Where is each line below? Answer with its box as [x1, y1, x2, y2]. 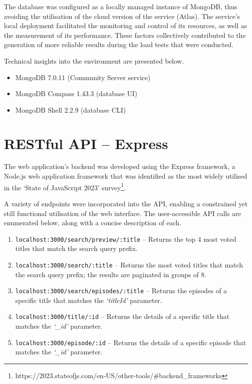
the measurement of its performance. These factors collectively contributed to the [4, 30, 246, 40]
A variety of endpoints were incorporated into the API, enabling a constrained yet [4, 198, 248, 208]
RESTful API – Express [4, 133, 168, 153]
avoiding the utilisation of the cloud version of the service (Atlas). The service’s [4, 11, 240, 21]
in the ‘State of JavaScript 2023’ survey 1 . [4, 181, 126, 192]
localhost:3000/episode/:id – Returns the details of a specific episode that [15, 337, 246, 347]
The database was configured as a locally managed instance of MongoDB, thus [4, 1, 237, 11]
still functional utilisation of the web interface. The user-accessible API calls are [4, 208, 241, 218]
